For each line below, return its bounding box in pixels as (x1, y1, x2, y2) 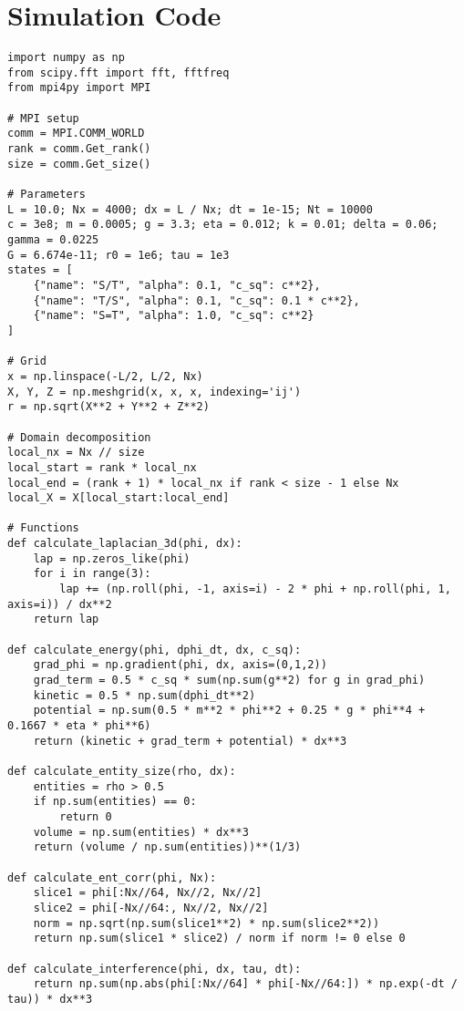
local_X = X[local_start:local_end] (7, 491, 230, 505)
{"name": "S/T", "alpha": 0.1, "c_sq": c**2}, (33, 278, 321, 292)
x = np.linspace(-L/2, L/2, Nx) (7, 369, 203, 383)
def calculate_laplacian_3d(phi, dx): (7, 537, 242, 551)
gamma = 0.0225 (7, 233, 99, 246)
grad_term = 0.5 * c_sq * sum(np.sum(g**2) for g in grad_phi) (33, 674, 426, 687)
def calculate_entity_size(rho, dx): (7, 764, 236, 778)
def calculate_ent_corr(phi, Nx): (7, 871, 217, 884)
